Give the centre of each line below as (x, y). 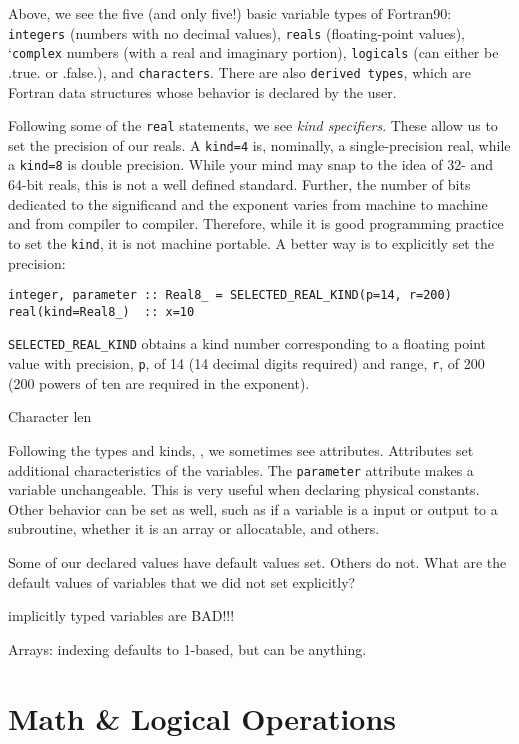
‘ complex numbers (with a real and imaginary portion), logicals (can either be (253, 52)
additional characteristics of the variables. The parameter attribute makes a (241, 469)
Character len (50, 416)
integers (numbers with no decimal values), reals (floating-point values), (236, 32)
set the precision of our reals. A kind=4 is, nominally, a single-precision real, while (259, 144)
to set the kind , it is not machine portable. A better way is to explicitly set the (251, 242)
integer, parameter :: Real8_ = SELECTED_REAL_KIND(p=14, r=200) (230, 295)
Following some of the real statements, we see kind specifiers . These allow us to (253, 125)
